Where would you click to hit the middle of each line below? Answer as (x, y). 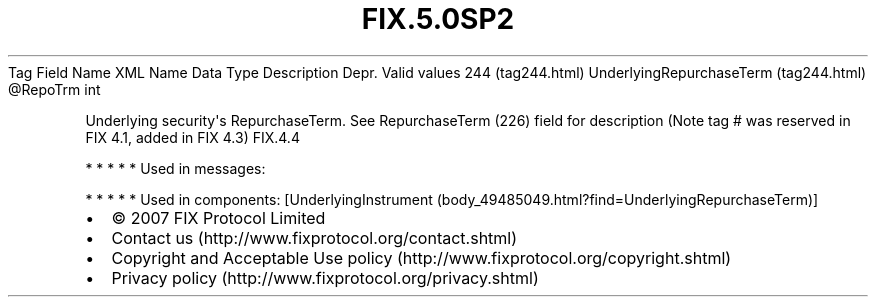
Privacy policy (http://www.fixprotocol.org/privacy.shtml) (325, 277)
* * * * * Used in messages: (175, 168)
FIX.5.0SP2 (438, 19)
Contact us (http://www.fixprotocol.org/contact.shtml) (314, 237)
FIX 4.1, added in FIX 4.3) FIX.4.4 (192, 137)
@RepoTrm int (54, 89)
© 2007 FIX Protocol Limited (218, 217)
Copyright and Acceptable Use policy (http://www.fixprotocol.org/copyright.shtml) (421, 257)
